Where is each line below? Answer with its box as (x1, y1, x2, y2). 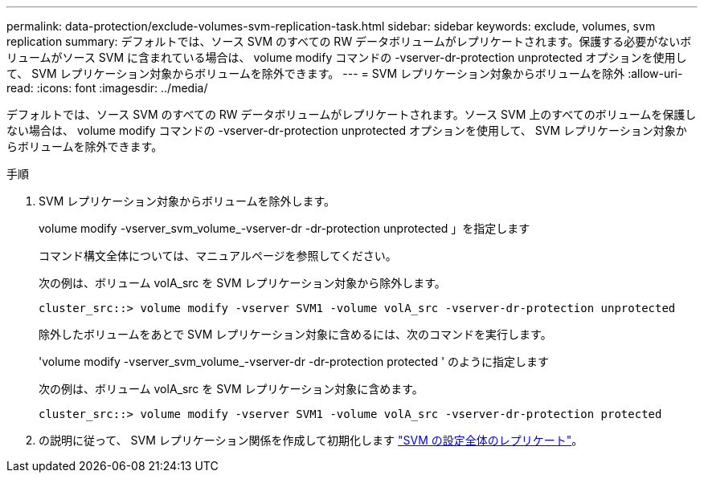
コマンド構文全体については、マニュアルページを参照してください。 (39, 249, 397, 262)
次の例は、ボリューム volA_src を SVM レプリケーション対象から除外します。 (39, 276, 446, 290)
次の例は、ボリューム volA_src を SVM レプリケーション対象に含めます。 (39, 382, 424, 396)
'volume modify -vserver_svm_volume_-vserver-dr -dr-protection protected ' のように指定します (39, 355, 550, 368)
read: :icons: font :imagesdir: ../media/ (6, 81, 208, 95)
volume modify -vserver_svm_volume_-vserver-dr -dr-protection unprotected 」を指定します (39, 221, 530, 235)
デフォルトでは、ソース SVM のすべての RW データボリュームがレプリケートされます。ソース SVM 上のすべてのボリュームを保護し (6, 108, 697, 121)
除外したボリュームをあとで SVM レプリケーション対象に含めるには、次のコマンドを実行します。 (39, 327, 552, 341)
